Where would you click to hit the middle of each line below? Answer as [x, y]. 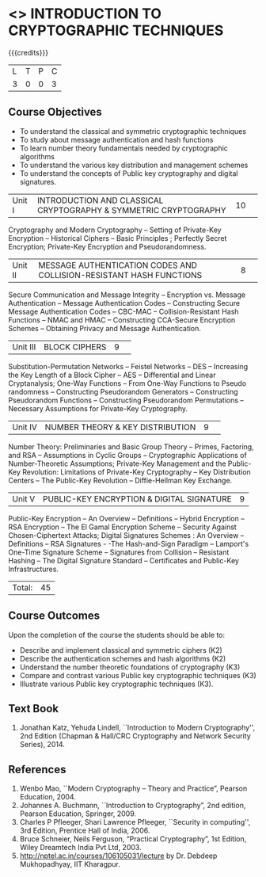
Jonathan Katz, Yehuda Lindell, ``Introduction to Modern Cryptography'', [137, 728]
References [37, 769]
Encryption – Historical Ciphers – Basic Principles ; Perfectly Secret [118, 238]
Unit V [24, 498]
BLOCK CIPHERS [75, 347]
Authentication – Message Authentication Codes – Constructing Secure [124, 303]
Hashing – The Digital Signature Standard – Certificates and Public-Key [124, 560]
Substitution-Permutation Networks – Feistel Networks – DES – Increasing [128, 366]
